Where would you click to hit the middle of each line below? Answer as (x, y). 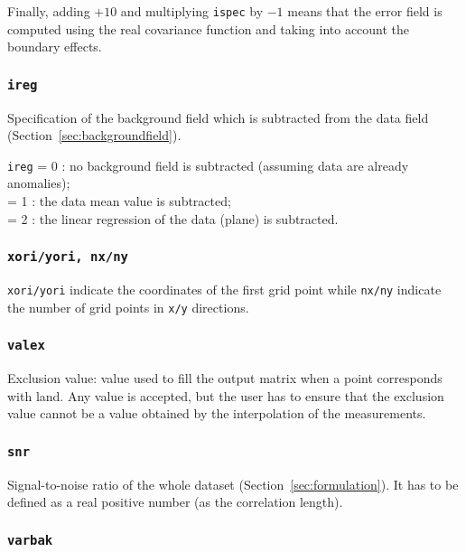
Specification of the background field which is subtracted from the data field (218, 117)
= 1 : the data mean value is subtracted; (119, 201)
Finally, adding (49, 11)
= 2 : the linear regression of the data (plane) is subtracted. (173, 218)
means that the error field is (365, 11)
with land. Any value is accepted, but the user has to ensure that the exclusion (226, 395)
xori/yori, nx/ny (68, 257)
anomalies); (39, 183)
